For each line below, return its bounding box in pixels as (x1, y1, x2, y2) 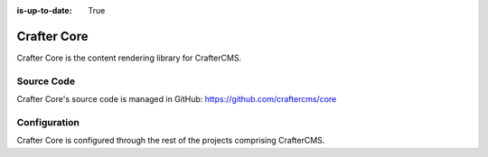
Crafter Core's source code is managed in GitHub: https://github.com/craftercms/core (16, 94, 337, 105)
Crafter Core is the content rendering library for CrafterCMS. (16, 52, 242, 63)
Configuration (16, 115, 80, 128)
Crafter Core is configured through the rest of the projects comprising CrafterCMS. (16, 135, 325, 146)
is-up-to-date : (16, 5, 72, 15)
